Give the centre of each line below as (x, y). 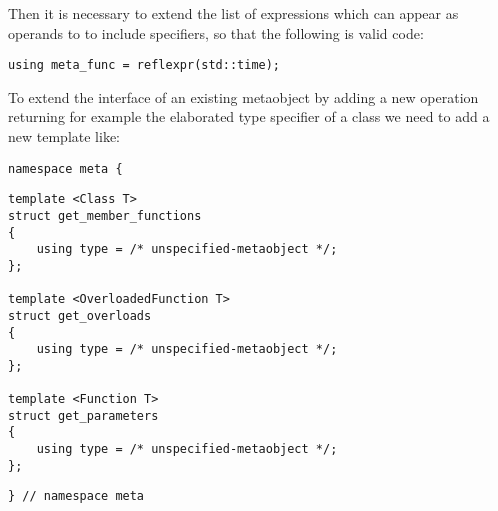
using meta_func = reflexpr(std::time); (144, 65)
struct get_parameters (83, 415)
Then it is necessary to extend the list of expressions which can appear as (233, 13)
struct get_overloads (80, 315)
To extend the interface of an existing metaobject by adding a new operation (243, 96)
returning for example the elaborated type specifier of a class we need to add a (249, 116)
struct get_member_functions (105, 215)
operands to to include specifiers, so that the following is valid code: (216, 32)
